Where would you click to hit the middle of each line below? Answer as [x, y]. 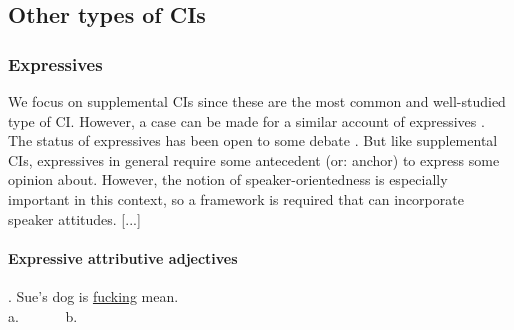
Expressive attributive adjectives [123, 257]
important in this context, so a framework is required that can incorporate [236, 198]
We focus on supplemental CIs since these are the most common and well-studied [257, 101]
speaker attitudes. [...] [74, 218]
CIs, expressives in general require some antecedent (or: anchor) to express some [254, 159]
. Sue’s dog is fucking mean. [93, 295]
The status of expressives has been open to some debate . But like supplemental [253, 140]
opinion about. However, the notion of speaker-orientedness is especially [228, 179]
